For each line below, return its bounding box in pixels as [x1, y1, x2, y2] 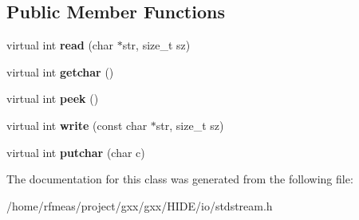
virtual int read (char [6, 37, 113, 53]
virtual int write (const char [6, 116, 148, 133]
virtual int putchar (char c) [6, 143, 145, 160]
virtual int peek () [6, 90, 99, 107]
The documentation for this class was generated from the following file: [6, 171, 353, 187]
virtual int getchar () [6, 63, 114, 80]
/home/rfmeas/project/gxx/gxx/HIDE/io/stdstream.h [6, 197, 273, 214]
